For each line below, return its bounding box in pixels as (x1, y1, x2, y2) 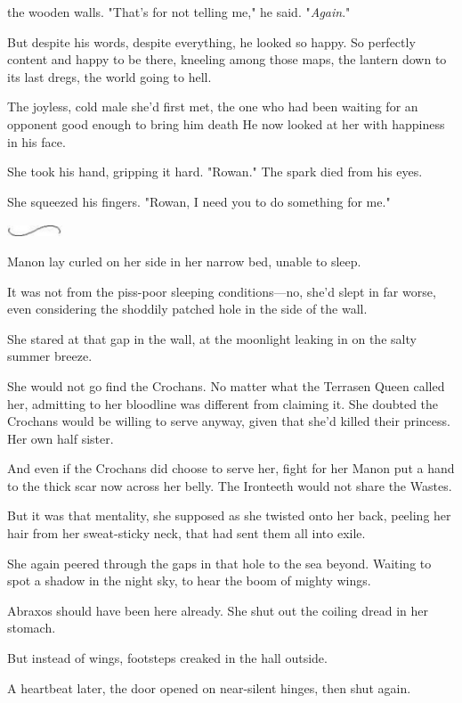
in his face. (7, 132, 66, 151)
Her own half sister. (7, 429, 114, 447)
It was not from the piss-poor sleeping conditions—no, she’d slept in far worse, (7, 282, 436, 300)
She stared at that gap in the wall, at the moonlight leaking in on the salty (7, 329, 417, 347)
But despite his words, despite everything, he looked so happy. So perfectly (7, 32, 416, 51)
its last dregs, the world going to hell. (7, 67, 212, 86)
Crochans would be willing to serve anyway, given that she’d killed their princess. (7, 412, 450, 430)
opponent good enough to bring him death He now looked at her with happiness (7, 114, 445, 133)
